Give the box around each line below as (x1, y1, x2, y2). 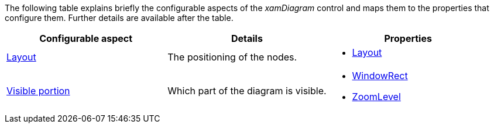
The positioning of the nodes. (167, 51, 297, 63)
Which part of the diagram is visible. (167, 85, 327, 97)
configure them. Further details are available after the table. (5, 13, 234, 23)
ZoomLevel (352, 91, 401, 102)
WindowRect (352, 70, 408, 81)
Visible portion (6, 85, 70, 97)
